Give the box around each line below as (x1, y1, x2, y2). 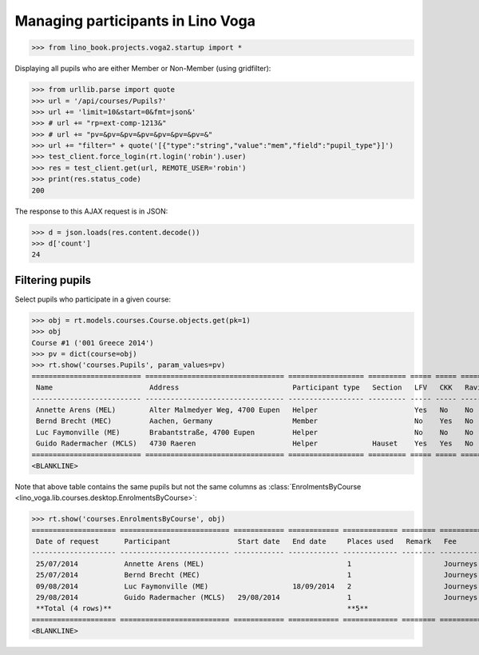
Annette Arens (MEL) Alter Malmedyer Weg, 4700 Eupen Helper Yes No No (36, 405, 474, 414)
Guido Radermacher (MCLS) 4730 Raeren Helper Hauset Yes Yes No (36, 439, 474, 448)
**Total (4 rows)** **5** (36, 604, 369, 613)
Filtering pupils (14, 273, 92, 287)
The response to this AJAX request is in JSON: (14, 206, 168, 216)
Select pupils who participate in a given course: (14, 294, 172, 304)
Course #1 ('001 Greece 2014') (31, 338, 155, 347)
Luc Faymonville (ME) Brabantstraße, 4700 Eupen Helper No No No (36, 428, 474, 437)
